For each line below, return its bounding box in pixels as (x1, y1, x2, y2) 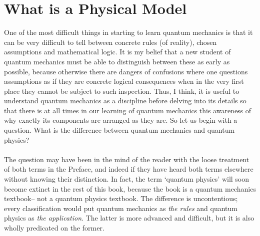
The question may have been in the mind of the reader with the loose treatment (4, 154, 249, 164)
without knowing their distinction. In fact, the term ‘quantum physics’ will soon (4, 174, 249, 184)
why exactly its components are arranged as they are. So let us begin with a (4, 115, 237, 125)
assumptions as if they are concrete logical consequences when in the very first (4, 76, 244, 86)
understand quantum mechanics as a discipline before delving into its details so (4, 95, 246, 106)
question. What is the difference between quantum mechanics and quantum (4, 125, 235, 135)
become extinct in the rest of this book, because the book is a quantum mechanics (4, 183, 256, 194)
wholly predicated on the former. (4, 223, 104, 233)
